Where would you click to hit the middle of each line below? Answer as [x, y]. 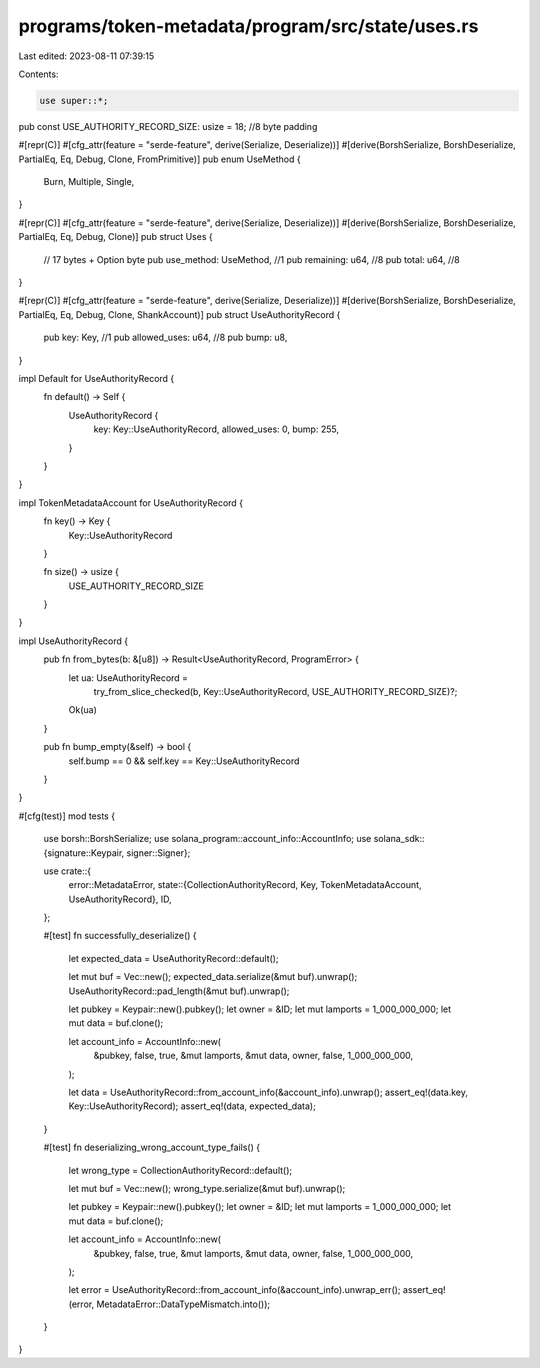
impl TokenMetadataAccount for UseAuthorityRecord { [131, 502]
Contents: [38, 74]
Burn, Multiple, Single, [89, 182]
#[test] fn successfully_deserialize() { [120, 936]
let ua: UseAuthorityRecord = [128, 677]
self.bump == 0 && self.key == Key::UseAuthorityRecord [184, 761]
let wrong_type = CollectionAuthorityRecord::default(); [180, 1170]
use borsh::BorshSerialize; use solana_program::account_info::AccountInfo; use [207, 839]
